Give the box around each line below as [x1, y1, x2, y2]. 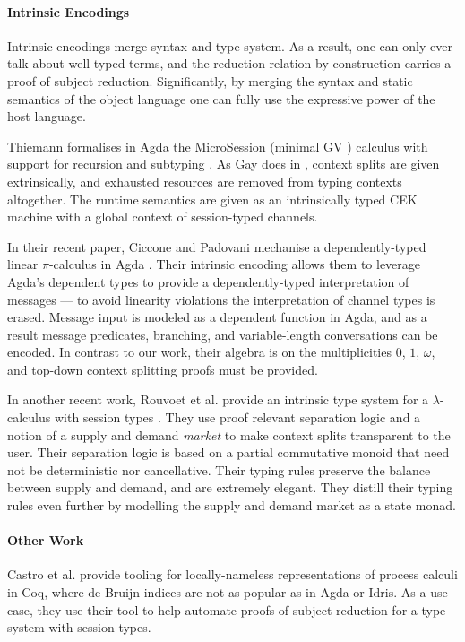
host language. [7, 107, 86, 126]
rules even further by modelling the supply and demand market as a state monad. [7, 496, 456, 515]
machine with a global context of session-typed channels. [7, 207, 318, 226]
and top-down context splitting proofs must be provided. [7, 360, 318, 378]
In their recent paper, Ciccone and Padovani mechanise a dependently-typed [7, 237, 426, 256]
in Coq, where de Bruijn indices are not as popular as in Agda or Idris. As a [7, 583, 426, 602]
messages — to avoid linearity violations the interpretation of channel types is [7, 290, 435, 308]
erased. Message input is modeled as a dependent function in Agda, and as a [7, 308, 427, 326]
